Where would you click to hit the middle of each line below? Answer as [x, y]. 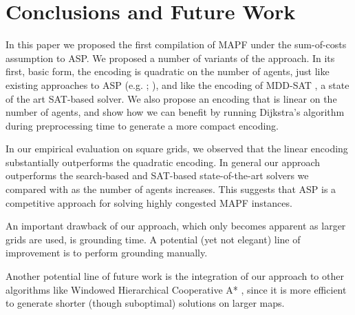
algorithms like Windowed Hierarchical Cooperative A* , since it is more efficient [176, 289]
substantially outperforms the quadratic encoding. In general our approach [163, 162]
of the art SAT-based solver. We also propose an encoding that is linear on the [171, 98]
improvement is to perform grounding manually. [107, 253]
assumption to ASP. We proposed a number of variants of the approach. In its [170, 58]
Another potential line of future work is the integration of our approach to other [175, 276]
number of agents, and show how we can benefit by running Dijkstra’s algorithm [175, 112]
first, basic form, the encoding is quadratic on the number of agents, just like [168, 71]
